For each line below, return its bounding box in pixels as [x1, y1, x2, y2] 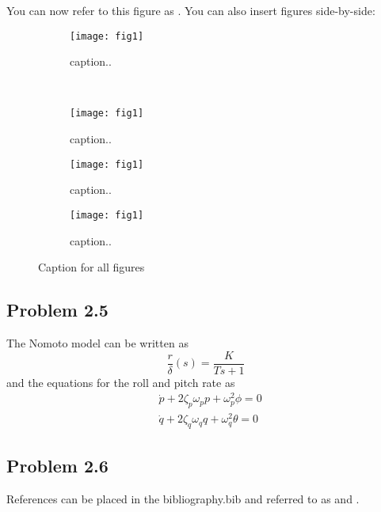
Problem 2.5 [6, 298, 109, 322]
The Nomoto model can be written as [6, 334, 189, 351]
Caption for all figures [38, 259, 145, 275]
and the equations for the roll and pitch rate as [6, 374, 235, 390]
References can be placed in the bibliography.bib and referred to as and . [6, 491, 360, 507]
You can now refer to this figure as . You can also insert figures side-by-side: [6, 2, 375, 18]
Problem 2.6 [6, 453, 109, 478]
